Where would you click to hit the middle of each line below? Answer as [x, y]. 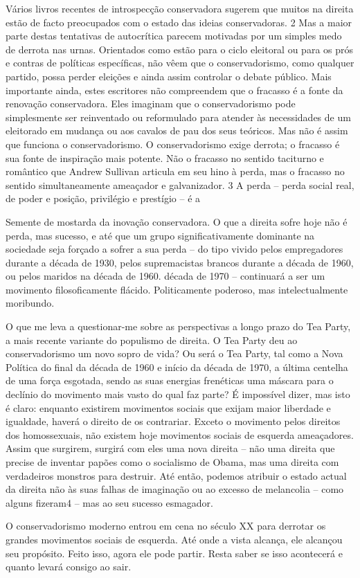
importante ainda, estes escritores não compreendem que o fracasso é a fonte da [174, 90]
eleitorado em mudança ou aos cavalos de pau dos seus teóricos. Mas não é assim [177, 130]
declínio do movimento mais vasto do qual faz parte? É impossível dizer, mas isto [178, 394]
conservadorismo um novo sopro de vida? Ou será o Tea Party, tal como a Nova [174, 353]
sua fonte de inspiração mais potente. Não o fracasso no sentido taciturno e [165, 157]
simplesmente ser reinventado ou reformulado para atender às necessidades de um [178, 117]
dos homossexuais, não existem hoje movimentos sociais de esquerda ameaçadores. [180, 434]
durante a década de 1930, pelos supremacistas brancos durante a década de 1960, [180, 262]
